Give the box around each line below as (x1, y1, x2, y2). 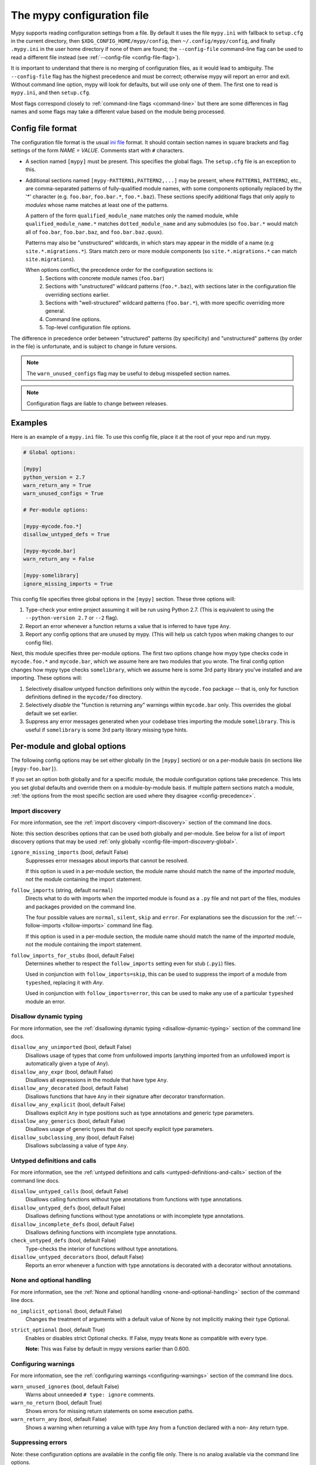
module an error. (25, 998, 66, 1005)
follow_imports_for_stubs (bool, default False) (11, 952, 135, 959)
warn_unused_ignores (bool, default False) (11, 1383, 119, 1390)
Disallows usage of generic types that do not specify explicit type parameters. (25, 1126, 214, 1133)
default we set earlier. (25, 710, 78, 717)
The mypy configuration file (11, 9, 149, 22)
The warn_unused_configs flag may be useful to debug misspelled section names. (26, 370, 231, 377)
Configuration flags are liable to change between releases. (26, 400, 168, 407)
